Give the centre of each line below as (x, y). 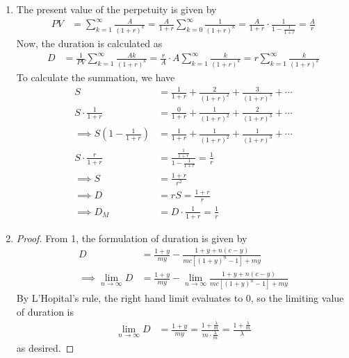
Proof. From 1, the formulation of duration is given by (132, 238)
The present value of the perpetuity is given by (116, 9)
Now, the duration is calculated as (89, 43)
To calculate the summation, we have (96, 77)
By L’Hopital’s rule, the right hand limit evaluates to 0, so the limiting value (180, 298)
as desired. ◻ (45, 348)
